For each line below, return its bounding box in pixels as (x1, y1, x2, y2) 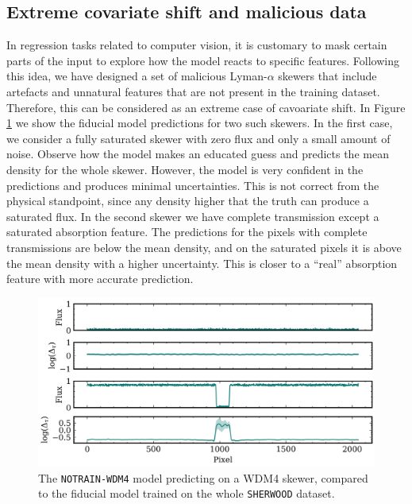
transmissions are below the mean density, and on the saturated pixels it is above (6, 238, 402, 255)
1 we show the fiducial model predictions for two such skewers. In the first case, (6, 114, 393, 131)
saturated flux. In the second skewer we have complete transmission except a (6, 207, 379, 224)
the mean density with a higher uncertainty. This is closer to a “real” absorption (6, 254, 398, 271)
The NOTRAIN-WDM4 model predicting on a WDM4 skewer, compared (38, 469, 368, 486)
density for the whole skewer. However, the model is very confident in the (6, 161, 364, 177)
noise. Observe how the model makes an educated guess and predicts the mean (6, 145, 389, 162)
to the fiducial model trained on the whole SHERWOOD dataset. (38, 485, 335, 502)
